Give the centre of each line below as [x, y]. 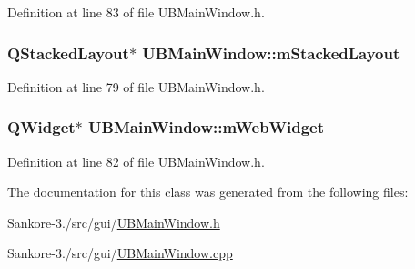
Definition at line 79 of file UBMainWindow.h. [136, 86]
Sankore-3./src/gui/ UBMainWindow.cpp [120, 253]
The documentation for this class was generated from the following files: [208, 192]
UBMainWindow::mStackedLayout [271, 52]
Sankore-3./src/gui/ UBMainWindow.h [114, 222]
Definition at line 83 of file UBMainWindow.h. [136, 12]
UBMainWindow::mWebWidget [207, 127]
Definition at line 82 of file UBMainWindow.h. [136, 161]
